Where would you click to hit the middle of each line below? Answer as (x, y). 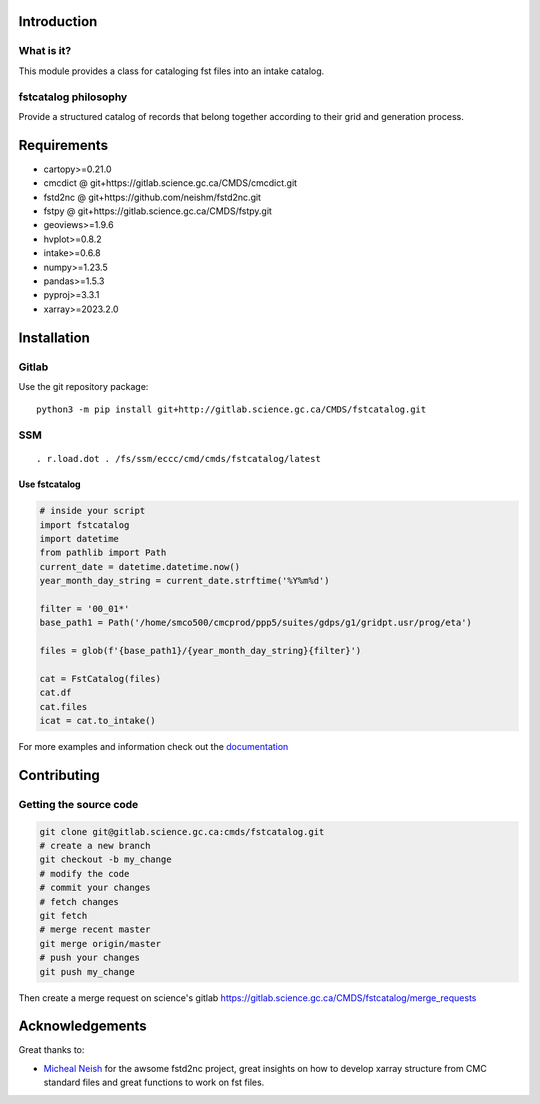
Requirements (63, 145)
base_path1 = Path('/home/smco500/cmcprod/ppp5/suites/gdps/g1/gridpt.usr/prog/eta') (255, 623)
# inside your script (92, 511)
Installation (54, 337)
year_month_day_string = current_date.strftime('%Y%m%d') (184, 581)
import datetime (79, 538)
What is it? (45, 51)
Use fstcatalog (49, 484)
